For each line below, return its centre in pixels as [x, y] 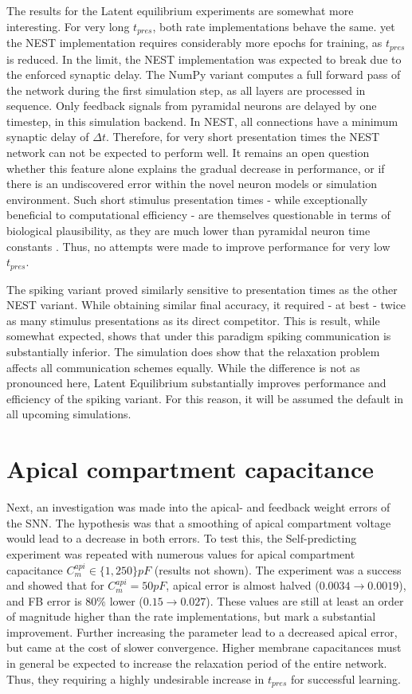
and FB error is [44, 600]
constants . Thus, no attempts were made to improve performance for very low [198, 246]
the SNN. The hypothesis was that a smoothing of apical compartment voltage [199, 522]
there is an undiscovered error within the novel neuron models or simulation [192, 184]
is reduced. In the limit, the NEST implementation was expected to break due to [204, 59]
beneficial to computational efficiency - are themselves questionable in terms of [198, 215]
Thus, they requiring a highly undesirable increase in [135, 678]
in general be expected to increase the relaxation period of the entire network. [197, 663]
